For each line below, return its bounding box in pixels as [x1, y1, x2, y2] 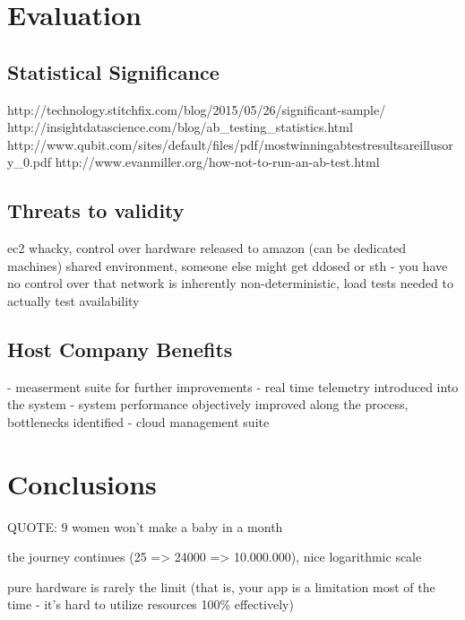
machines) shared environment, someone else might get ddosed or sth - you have [7, 256, 448, 275]
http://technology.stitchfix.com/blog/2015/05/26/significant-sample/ [7, 100, 386, 118]
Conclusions [7, 465, 157, 502]
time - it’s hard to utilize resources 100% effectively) [7, 595, 294, 614]
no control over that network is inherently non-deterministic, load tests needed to [7, 274, 453, 293]
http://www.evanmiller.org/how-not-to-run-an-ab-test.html [55, 153, 380, 171]
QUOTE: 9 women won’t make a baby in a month [7, 517, 283, 536]
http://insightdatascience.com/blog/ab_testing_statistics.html [7, 118, 353, 136]
